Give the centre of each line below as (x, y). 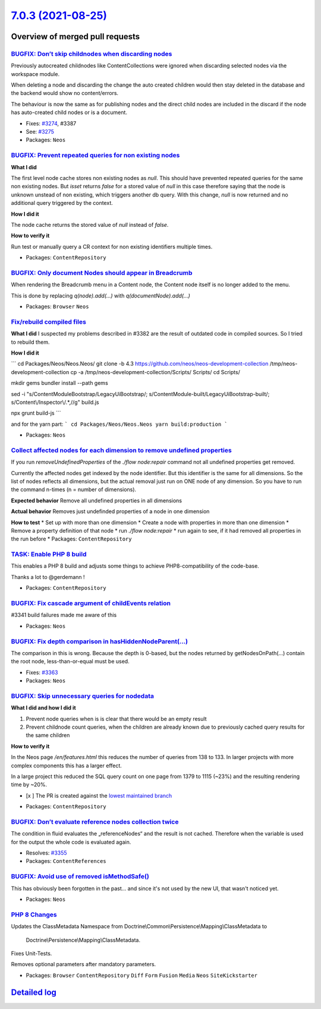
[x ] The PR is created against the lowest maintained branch (99, 795)
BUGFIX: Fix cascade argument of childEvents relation (91, 603)
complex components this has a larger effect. (66, 766)
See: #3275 (40, 132)
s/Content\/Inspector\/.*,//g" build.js (55, 402)
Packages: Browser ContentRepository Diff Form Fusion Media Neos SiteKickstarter (142, 975)
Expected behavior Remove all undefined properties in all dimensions (97, 500)
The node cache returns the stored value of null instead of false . (90, 224)
